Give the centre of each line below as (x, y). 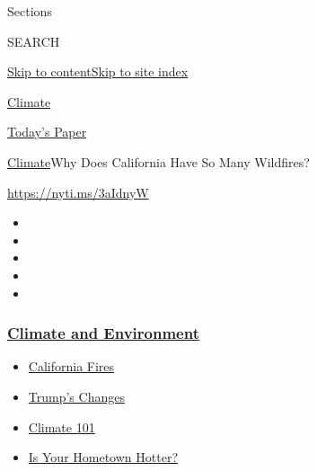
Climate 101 (62, 427)
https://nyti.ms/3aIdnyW (78, 192)
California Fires (71, 366)
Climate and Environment (103, 333)
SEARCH (34, 41)
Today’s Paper (47, 132)
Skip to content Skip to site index (98, 71)
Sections (30, 11)
